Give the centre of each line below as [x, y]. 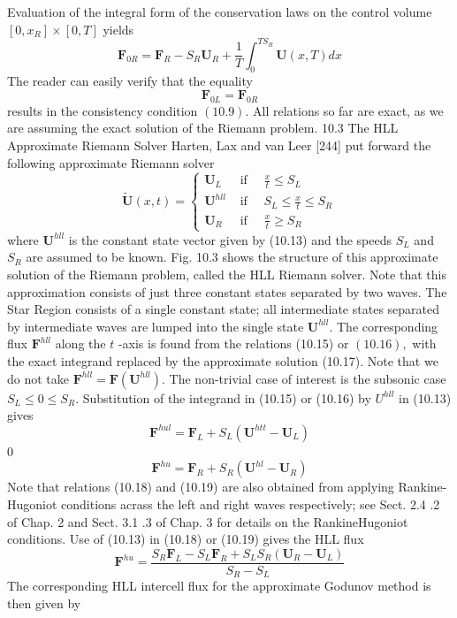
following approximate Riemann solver [111, 162]
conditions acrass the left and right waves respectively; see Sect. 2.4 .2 [251, 504]
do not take [38, 378]
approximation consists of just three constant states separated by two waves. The [227, 291]
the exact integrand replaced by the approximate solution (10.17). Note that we [223, 361]
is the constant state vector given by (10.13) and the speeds [230, 239]
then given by [44, 603]
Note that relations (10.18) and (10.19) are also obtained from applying [201, 487]
